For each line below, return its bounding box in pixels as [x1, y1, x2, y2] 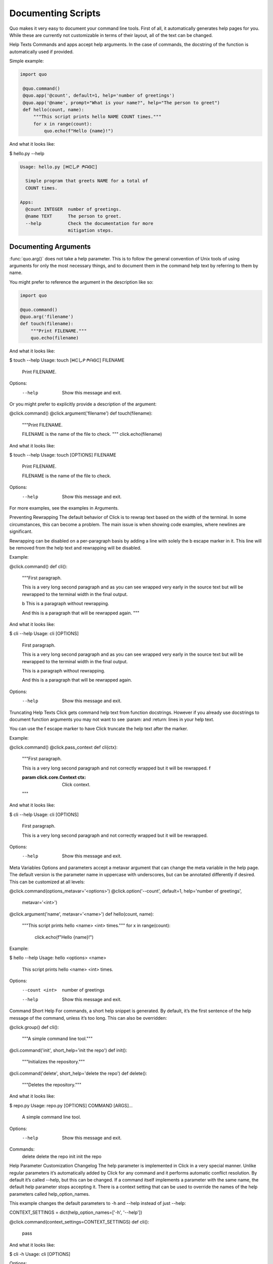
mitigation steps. [68, 228, 114, 234]
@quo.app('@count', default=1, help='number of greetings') [23, 93, 175, 99]
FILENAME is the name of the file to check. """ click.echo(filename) [22, 431, 162, 437]
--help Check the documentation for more [25, 220, 154, 226]
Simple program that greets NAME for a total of [25, 178, 149, 184]
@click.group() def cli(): [9, 1024, 59, 1030]
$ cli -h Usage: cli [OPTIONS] [9, 1251, 71, 1257]
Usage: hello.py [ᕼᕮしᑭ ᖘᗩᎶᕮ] [20, 164, 98, 169]
